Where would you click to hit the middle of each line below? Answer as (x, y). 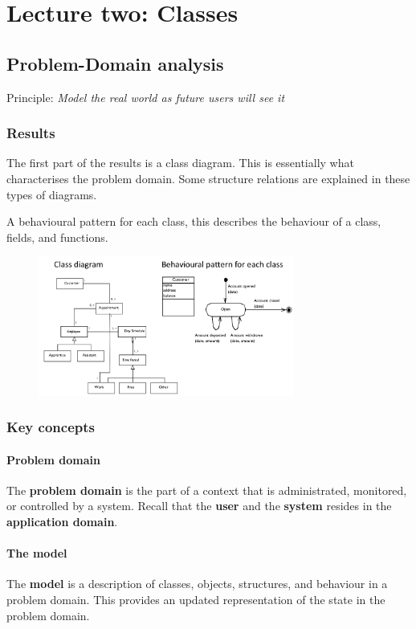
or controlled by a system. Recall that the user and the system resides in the (199, 506)
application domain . (62, 521)
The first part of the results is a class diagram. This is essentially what (180, 163)
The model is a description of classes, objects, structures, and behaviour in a (197, 584)
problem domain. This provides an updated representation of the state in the (196, 599)
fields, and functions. (57, 237)
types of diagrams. (52, 194)
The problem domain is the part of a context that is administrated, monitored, (207, 490)
